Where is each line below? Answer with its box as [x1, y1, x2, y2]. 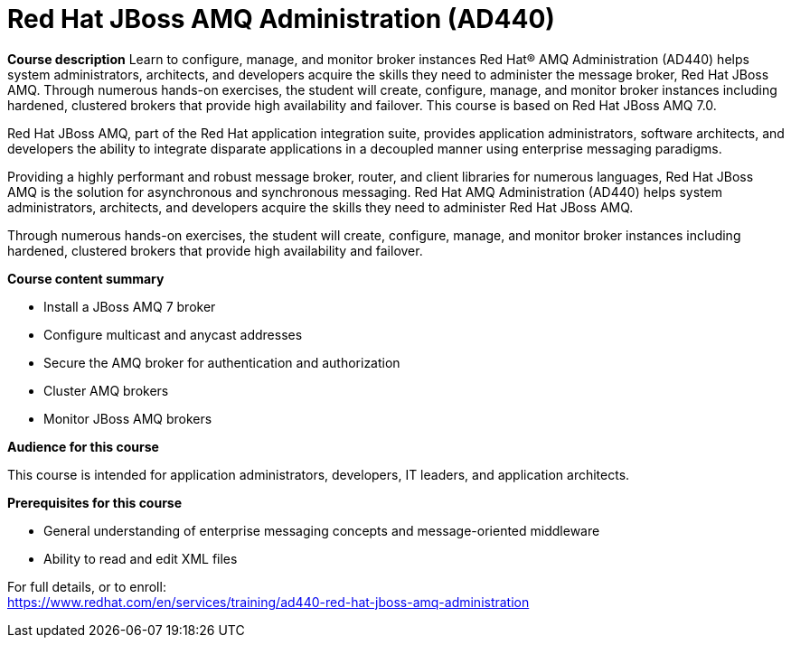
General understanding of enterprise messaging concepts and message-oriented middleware [43, 522, 600, 538]
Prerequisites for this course [7, 494, 183, 510]
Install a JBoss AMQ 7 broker [43, 298, 216, 314]
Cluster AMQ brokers [43, 382, 169, 398]
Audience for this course [7, 438, 159, 454]
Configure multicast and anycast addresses [43, 326, 303, 342]
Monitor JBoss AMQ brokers [43, 410, 212, 426]
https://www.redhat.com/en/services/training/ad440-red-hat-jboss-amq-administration [7, 594, 530, 610]
